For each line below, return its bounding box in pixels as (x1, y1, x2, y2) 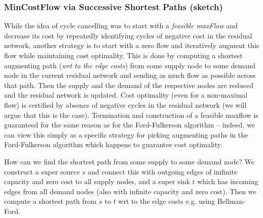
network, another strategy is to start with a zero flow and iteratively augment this (4, 40, 259, 51)
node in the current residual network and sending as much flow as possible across (4, 70, 256, 80)
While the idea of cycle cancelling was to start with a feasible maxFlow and (4, 20, 238, 31)
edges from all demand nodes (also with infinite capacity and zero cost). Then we (4, 186, 256, 196)
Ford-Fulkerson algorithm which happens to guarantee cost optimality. (4, 139, 222, 150)
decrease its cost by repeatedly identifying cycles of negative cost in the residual (4, 30, 252, 40)
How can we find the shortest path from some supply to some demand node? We (4, 156, 254, 166)
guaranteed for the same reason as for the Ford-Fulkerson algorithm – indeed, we (4, 119, 255, 130)
